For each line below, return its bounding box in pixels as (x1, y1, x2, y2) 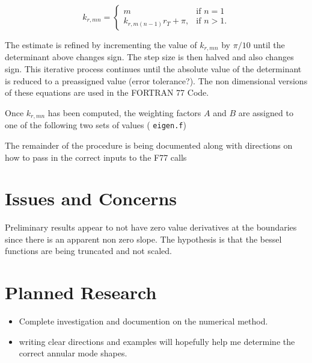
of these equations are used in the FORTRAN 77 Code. (5, 86, 209, 99)
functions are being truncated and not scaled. (5, 244, 172, 257)
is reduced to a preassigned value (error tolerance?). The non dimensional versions (5, 74, 308, 87)
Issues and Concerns (5, 186, 177, 211)
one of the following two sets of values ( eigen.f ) (5, 119, 186, 131)
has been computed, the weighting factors (47, 106, 201, 119)
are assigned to (238, 106, 293, 119)
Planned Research (5, 280, 157, 305)
